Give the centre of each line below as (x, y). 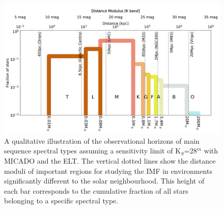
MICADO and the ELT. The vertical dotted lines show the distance (110, 161)
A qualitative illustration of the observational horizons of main (102, 140)
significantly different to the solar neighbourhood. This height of (104, 181)
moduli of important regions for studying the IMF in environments (108, 171)
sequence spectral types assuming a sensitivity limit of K (93, 151)
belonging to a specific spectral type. (61, 201)
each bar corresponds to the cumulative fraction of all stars (96, 190)
